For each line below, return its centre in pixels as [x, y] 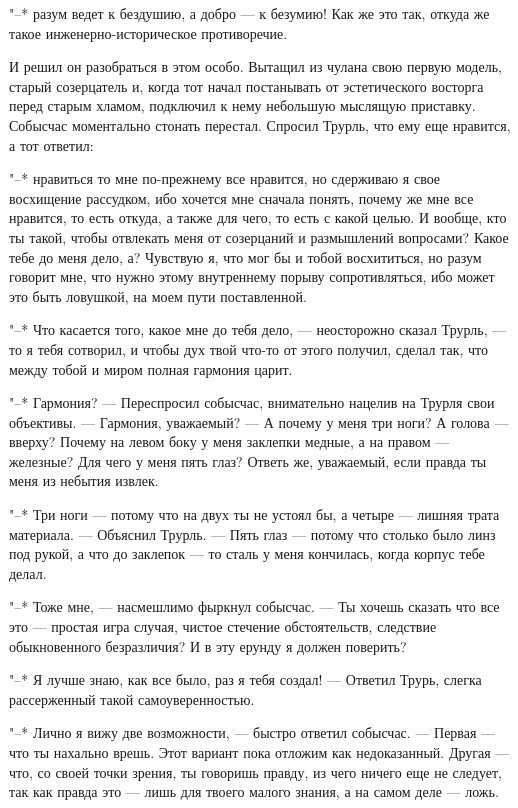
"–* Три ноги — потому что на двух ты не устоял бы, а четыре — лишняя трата [254, 514]
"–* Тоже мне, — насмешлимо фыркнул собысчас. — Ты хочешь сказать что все [254, 606]
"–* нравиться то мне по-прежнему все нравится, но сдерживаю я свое [225, 178]
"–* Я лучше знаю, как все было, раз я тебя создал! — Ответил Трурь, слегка [245, 679]
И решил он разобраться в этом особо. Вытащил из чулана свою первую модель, [255, 66]
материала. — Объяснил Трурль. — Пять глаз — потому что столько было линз [252, 533]
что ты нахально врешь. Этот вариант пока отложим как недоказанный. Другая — [259, 752]
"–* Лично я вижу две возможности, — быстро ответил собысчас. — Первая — [252, 732]
